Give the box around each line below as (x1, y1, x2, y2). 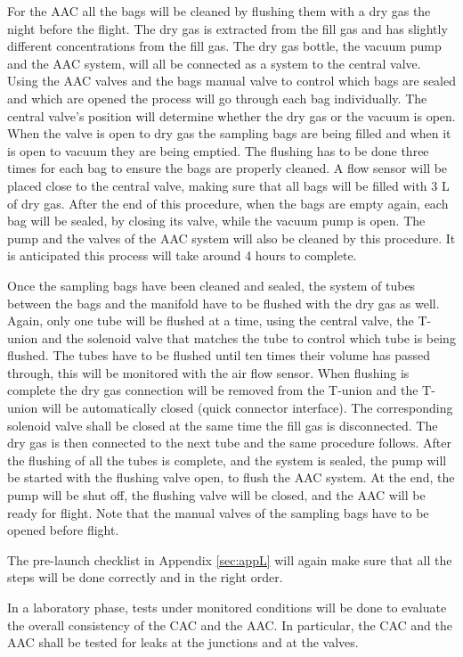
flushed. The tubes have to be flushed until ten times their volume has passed (7, 346, 431, 365)
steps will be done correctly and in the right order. (7, 568, 283, 587)
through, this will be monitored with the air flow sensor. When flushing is (7, 363, 410, 382)
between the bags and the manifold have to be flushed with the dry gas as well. (7, 293, 440, 312)
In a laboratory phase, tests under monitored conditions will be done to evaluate (7, 598, 447, 616)
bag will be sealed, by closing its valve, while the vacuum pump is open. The (7, 211, 426, 230)
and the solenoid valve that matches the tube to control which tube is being (41, 328, 456, 347)
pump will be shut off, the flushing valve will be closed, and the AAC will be (7, 486, 426, 505)
